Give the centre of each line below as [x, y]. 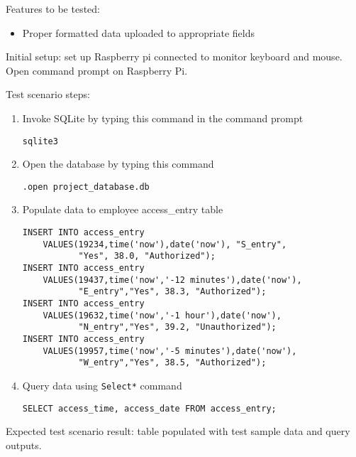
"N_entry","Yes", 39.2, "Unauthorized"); [177, 327]
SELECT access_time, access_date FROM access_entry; [149, 408]
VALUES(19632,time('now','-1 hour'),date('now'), [162, 315]
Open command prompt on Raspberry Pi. [97, 70]
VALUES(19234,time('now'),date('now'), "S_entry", [165, 244]
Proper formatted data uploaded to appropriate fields [138, 32]
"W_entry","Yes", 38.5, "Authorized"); [172, 363]
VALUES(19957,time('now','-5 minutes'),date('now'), [170, 351]
